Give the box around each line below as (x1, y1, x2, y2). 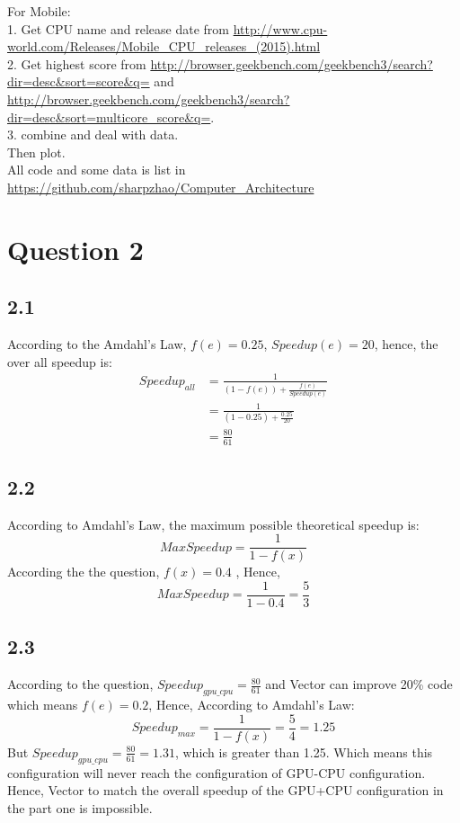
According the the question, (7, 562, 160, 581)
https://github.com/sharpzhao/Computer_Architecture (7, 177, 314, 196)
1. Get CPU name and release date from (7, 19, 229, 38)
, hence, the (374, 335, 438, 353)
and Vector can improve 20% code (265, 675, 453, 693)
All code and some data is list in (7, 160, 186, 179)
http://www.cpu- (233, 19, 328, 38)
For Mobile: (7, 2, 71, 20)
